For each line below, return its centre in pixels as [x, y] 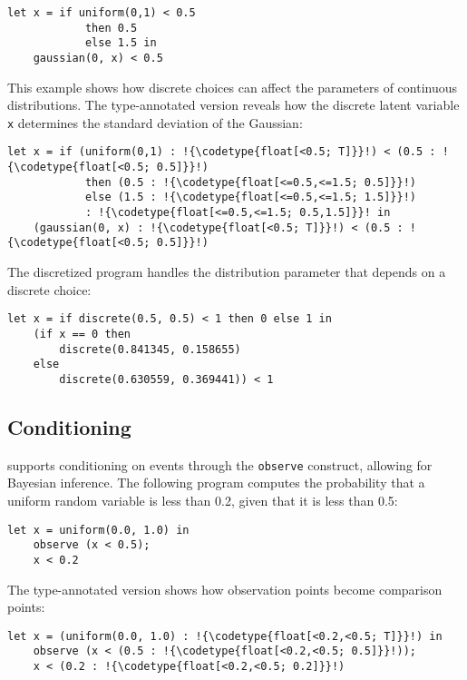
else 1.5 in [121, 43]
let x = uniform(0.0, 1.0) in [98, 530]
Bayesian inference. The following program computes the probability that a [216, 483]
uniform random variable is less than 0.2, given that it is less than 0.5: [203, 500]
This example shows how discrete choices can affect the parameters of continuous [233, 87]
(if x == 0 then [82, 334]
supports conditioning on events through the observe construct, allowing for [220, 464]
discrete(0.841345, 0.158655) [150, 349]
